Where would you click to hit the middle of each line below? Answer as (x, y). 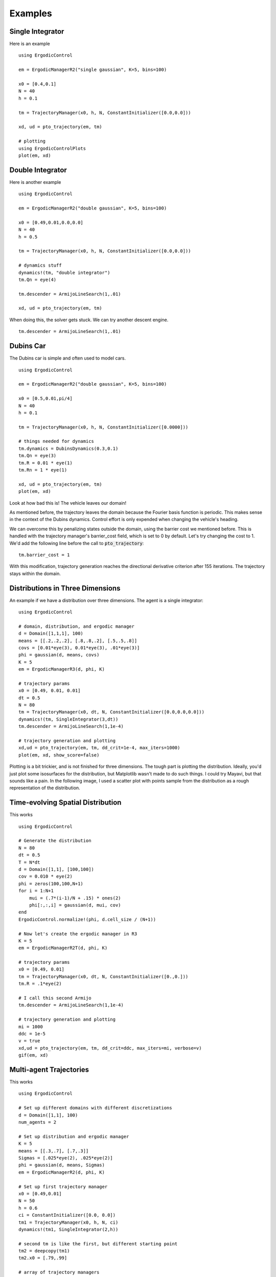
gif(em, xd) (33, 1055)
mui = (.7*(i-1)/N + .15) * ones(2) (75, 898)
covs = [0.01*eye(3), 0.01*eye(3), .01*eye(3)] (79, 648)
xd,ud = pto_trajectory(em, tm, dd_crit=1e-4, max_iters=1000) (99, 748)
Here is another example (35, 182)
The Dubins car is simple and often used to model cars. (68, 358)
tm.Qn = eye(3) (38, 456)
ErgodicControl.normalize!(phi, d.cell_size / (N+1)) (87, 919)
